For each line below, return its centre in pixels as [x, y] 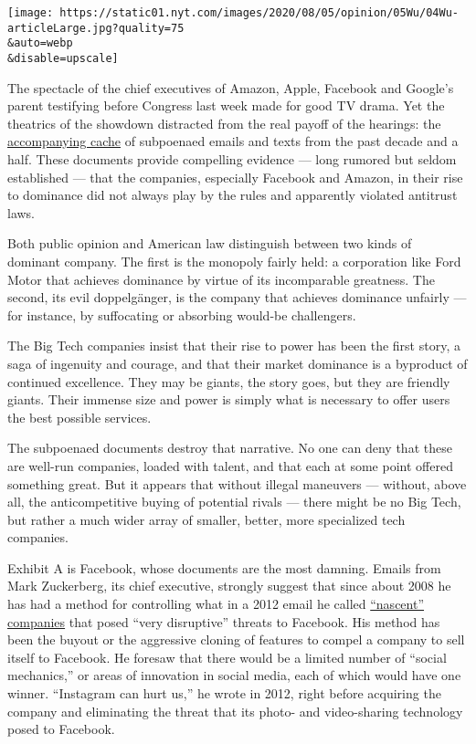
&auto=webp [40, 43]
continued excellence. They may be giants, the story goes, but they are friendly [229, 381]
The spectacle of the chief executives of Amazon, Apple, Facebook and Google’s [231, 87]
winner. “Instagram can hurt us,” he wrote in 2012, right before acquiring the [224, 693]
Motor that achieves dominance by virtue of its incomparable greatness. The [221, 279]
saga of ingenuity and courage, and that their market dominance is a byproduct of [238, 363]
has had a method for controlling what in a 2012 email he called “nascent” [216, 604]
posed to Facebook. [61, 729]
